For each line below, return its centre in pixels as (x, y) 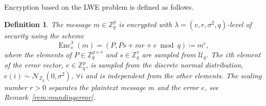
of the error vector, (34, 65)
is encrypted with (145, 24)
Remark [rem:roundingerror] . (50, 97)
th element (244, 54)
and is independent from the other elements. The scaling (174, 75)
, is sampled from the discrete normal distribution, (164, 65)
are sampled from (169, 54)
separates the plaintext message (97, 87)
